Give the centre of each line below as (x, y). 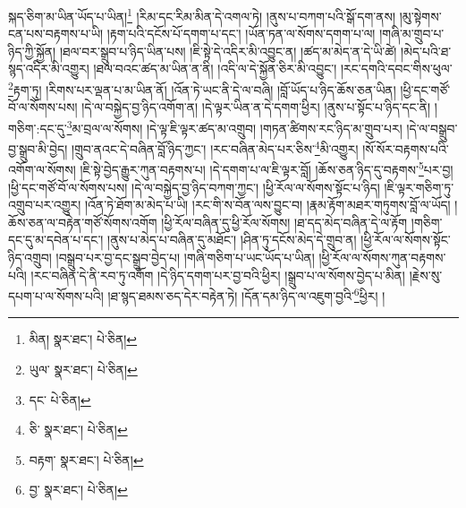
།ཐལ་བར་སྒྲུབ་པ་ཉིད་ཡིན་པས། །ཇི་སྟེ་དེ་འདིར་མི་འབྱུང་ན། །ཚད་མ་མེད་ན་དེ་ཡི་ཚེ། (228, 51)
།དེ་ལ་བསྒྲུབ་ (432, 128)
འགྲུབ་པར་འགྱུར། (45, 205)
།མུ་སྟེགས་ (420, 16)
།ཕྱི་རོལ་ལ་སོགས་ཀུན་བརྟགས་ (382, 257)
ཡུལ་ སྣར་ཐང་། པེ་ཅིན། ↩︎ (83, 370)
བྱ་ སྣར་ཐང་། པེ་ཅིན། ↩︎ (78, 490)
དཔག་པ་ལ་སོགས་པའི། (56, 295)
